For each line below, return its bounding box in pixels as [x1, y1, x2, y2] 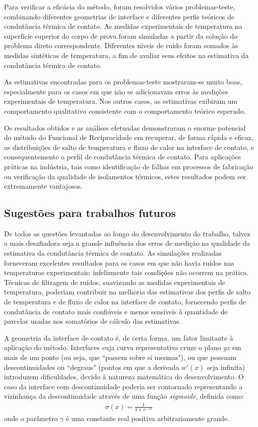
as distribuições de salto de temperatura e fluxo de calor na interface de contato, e [4, 142, 254, 152]
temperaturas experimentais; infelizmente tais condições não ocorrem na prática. [4, 267, 249, 278]
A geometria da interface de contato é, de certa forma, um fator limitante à [4, 332, 233, 343]
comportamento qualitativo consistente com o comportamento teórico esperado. [4, 105, 246, 116]
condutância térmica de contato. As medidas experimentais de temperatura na [4, 21, 243, 31]
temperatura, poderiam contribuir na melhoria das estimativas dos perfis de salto [4, 286, 251, 297]
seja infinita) [207, 361, 245, 372]
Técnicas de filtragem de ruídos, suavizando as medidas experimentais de [4, 277, 225, 287]
